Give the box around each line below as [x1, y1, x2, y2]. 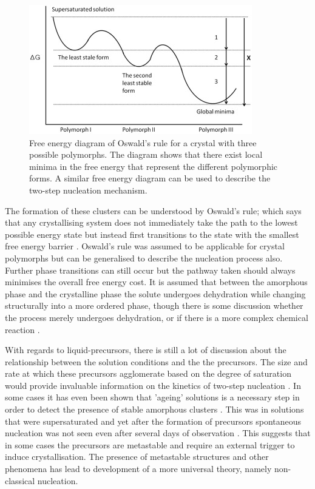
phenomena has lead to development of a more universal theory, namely [5, 462, 272, 475]
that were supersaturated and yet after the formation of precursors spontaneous [5, 414, 302, 427]
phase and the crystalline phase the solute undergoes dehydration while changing [5, 287, 306, 300]
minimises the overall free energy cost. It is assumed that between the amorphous [5, 275, 308, 288]
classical [5, 474, 35, 487]
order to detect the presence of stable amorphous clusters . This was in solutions [5, 403, 304, 416]
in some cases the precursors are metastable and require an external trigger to [5, 438, 295, 451]
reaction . [5, 323, 40, 336]
